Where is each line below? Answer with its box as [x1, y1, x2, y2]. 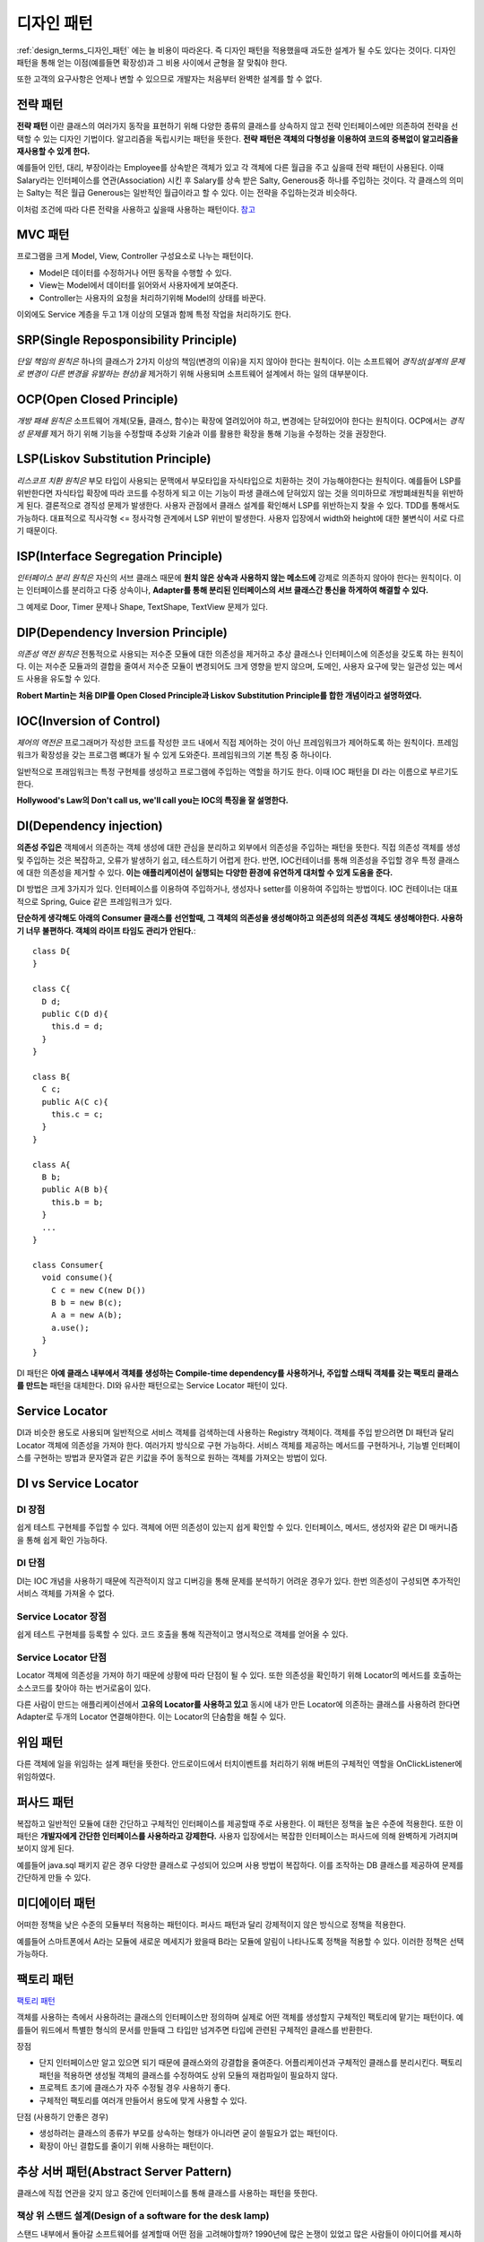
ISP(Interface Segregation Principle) [16, 548, 223, 564]
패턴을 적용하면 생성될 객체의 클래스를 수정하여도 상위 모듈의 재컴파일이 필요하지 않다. [39, 2070, 338, 2081]
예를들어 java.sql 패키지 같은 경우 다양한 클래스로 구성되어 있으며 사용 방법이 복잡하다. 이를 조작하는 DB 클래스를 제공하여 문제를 [16, 1859, 464, 1870]
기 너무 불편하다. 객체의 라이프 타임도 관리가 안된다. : [16, 925, 196, 936]
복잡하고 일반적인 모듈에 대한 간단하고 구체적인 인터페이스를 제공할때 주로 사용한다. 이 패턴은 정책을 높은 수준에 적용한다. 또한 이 [16, 1818, 463, 1829]
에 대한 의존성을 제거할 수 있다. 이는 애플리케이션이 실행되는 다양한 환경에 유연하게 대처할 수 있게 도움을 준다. [16, 867, 393, 878]
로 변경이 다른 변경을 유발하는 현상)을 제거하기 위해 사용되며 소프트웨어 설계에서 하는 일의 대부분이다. [16, 369, 369, 379]
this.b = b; [50, 1197, 104, 1207]
